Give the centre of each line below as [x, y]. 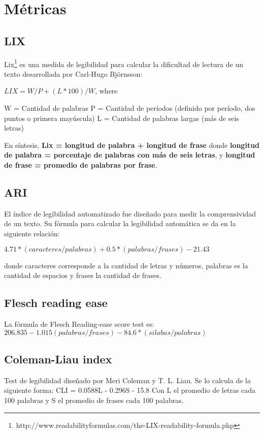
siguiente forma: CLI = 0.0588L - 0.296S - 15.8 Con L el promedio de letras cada [130, 390]
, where [106, 91]
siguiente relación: [32, 233]
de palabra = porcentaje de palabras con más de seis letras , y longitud [130, 155]
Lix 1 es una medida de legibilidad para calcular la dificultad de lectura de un [124, 63]
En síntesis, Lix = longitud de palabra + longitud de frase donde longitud [132, 145]
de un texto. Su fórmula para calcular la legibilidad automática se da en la [120, 223]
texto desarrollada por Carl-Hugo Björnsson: [73, 73]
